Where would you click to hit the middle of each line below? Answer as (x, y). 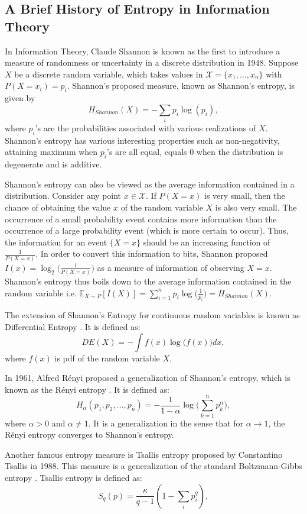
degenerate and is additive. (53, 164)
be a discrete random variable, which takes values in (109, 74)
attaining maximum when (51, 152)
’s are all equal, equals (147, 152)
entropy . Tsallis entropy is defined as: (74, 477)
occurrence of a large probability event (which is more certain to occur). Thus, (147, 230)
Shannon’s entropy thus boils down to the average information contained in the (148, 281)
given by (20, 98)
